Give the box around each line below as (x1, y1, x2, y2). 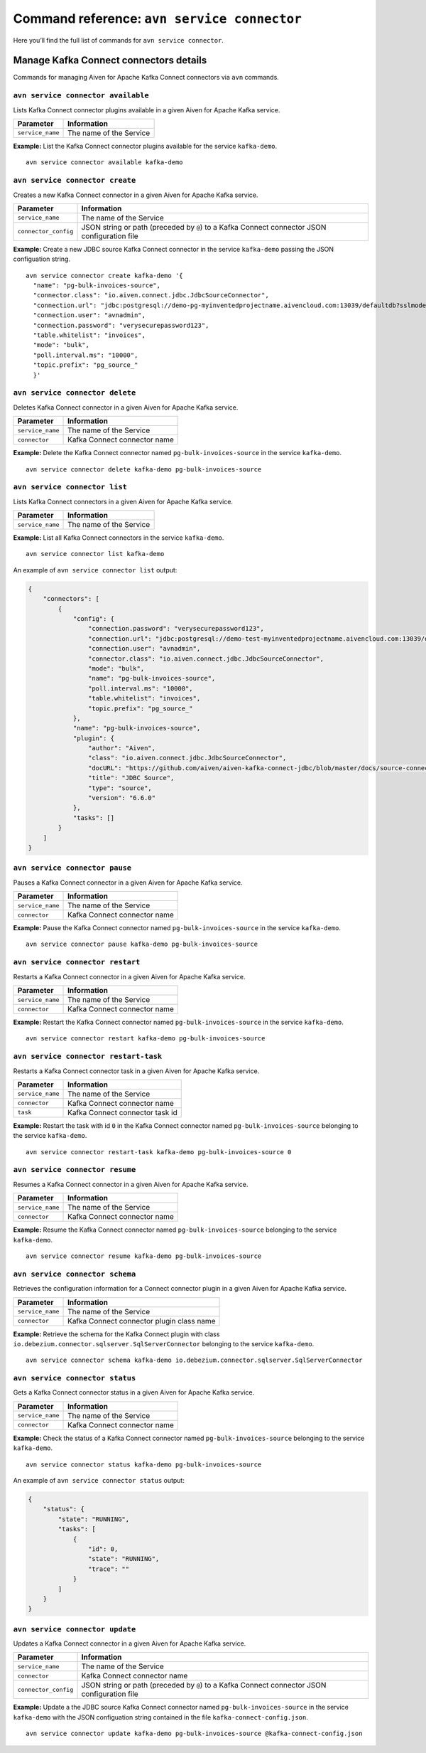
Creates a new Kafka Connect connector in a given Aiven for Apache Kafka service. (13, 191, 258, 199)
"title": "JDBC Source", (87, 774, 175, 782)
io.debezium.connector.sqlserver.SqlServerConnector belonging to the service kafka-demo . (13, 1339, 315, 1348)
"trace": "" (87, 1565, 130, 1573)
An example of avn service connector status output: (13, 1476, 185, 1485)
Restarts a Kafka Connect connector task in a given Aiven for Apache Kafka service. (13, 1067, 260, 1075)
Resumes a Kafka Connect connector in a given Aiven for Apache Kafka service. (13, 1180, 248, 1188)
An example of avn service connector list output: (13, 565, 177, 574)
